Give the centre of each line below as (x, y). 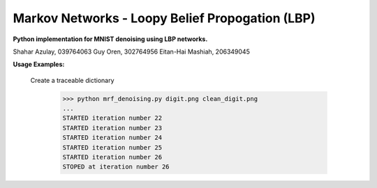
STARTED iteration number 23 (112, 128)
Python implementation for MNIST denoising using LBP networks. (110, 39)
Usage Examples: (39, 64)
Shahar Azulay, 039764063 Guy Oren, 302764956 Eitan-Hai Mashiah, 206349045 (132, 52)
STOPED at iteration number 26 (116, 167)
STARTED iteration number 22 (112, 118)
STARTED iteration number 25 (112, 147)
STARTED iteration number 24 (112, 138)
